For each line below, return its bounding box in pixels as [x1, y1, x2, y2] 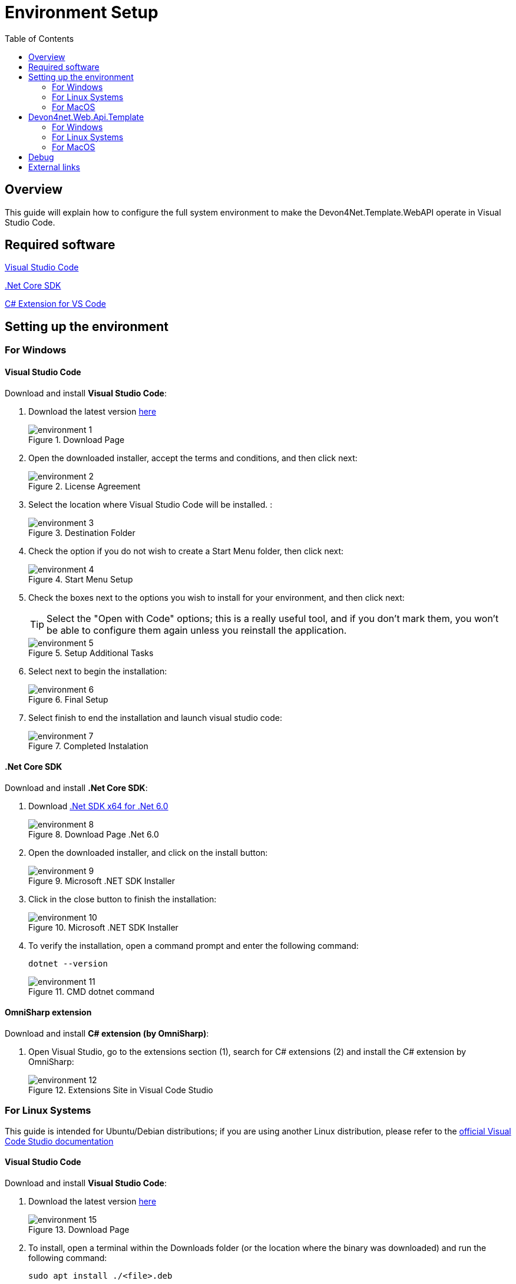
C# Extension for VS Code [5, 299, 106, 309]
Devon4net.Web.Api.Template [28, 111, 144, 122]
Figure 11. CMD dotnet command [28, 986, 155, 997]
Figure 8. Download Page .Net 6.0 [28, 829, 159, 839]
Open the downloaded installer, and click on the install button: [28, 847, 268, 858]
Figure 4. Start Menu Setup [28, 574, 133, 584]
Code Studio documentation [5, 1136, 114, 1146]
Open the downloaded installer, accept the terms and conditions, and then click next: [28, 452, 358, 463]
